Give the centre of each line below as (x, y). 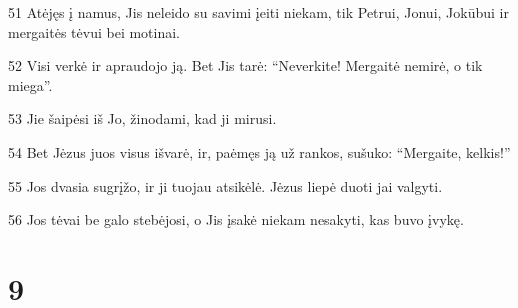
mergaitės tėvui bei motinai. (94, 31)
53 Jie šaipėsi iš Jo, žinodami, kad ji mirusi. (142, 118)
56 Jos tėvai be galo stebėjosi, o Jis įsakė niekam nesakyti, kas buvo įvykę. (236, 219)
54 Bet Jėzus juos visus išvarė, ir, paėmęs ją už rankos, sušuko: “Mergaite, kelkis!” (259, 151)
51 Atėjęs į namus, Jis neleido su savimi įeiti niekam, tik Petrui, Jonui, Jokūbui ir (258, 12)
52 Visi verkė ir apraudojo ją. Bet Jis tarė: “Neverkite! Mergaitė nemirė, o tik (245, 65)
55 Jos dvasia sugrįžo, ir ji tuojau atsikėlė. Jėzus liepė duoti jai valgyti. (225, 185)
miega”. (30, 84)
